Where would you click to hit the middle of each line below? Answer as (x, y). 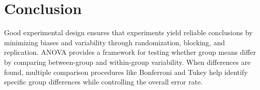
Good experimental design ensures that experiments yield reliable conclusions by (128, 32)
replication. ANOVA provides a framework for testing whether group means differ (130, 52)
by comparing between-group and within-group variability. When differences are (127, 62)
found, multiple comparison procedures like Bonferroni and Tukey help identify (126, 72)
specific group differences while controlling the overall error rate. (104, 82)
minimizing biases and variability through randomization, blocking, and (115, 42)
